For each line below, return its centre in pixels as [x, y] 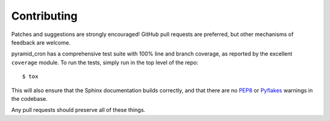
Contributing [44, 16]
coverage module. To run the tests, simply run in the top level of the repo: [105, 62]
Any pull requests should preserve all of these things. [79, 110]
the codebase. [30, 98]
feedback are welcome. [41, 42]
